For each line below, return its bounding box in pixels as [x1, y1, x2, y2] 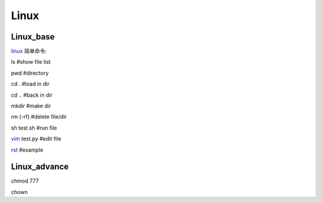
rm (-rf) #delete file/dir [11, 113, 67, 121]
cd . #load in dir [11, 81, 50, 88]
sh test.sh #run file [11, 124, 57, 131]
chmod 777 [11, 177, 39, 184]
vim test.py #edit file [11, 135, 61, 143]
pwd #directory [11, 69, 49, 76]
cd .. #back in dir [11, 91, 53, 99]
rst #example [11, 146, 44, 153]
